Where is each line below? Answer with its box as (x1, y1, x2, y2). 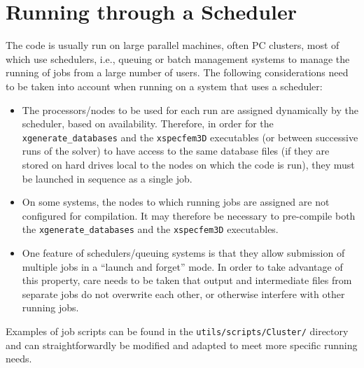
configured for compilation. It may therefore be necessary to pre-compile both (22, 208, 356, 222)
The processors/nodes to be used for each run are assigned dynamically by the (22, 102, 359, 117)
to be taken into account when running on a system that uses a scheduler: (6, 78, 323, 93)
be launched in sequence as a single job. (22, 171, 192, 185)
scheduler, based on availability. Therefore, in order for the (22, 116, 274, 131)
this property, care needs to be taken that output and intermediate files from (22, 273, 352, 288)
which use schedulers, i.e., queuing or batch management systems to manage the (6, 51, 350, 66)
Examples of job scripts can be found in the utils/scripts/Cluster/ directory (6, 323, 349, 338)
